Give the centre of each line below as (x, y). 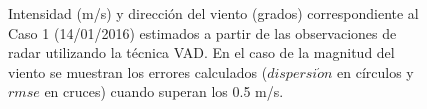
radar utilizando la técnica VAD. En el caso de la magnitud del (201, 52)
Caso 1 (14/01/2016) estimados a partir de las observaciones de (202, 32)
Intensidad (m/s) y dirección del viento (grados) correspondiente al (213, 13)
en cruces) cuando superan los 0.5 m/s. (164, 91)
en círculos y (375, 71)
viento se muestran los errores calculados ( (138, 71)
